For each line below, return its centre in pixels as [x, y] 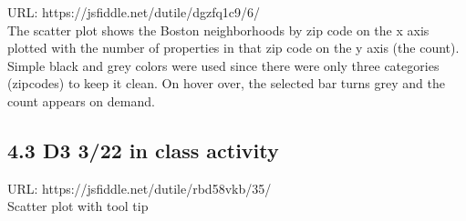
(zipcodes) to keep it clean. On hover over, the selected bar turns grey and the [226, 83]
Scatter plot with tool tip [78, 206]
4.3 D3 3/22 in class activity [143, 150]
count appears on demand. [81, 100]
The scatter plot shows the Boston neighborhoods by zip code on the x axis [218, 30]
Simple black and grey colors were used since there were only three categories [223, 65]
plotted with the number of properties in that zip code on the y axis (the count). [233, 48]
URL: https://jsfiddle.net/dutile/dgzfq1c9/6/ [134, 12]
